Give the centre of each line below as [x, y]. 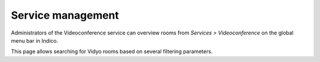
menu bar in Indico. [35, 40]
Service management [65, 15]
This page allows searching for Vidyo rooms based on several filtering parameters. [112, 51]
